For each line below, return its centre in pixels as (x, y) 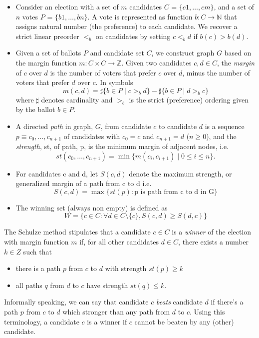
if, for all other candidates (119, 241)
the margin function (46, 62)
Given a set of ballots (48, 53)
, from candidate (126, 126)
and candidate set (117, 53)
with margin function (36, 241)
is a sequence (225, 126)
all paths (29, 285)
